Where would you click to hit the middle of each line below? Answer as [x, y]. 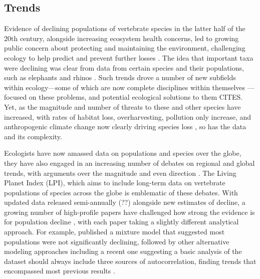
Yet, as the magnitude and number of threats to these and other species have [122, 106]
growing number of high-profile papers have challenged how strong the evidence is [129, 212]
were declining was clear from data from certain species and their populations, [124, 67]
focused [16, 97]
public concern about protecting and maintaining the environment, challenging [125, 48]
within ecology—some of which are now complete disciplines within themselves [125, 87]
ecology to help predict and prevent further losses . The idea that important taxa [129, 57]
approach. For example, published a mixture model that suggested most [114, 232]
